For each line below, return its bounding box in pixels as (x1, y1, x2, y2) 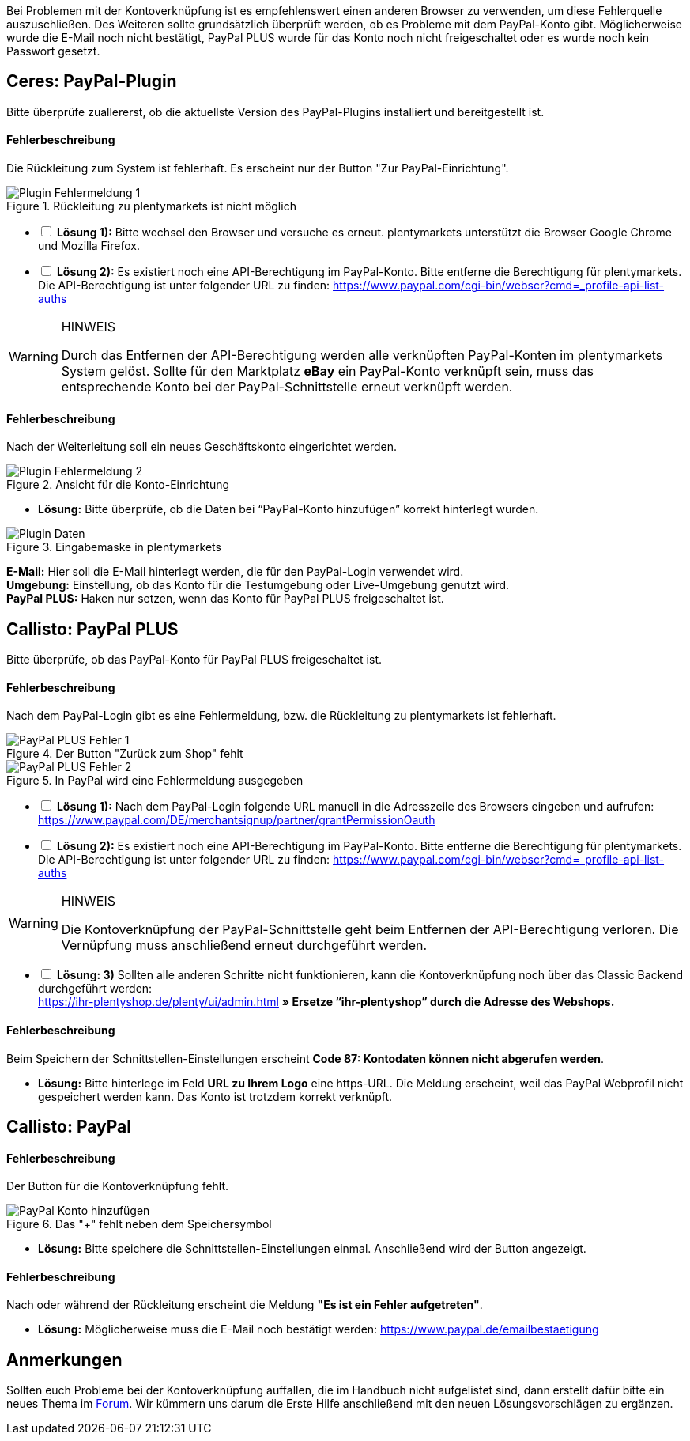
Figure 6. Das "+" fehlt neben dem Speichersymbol (6, 1217, 272, 1231)
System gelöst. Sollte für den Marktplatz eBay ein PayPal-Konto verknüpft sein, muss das (61, 363, 594, 380)
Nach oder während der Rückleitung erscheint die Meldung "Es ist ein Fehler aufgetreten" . (6, 1298, 483, 1312)
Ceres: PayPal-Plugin (6, 71, 177, 92)
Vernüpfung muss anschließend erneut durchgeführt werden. (61, 937, 428, 954)
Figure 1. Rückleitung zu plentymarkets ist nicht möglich (6, 199, 296, 214)
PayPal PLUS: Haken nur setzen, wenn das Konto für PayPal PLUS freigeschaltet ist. (6, 592, 444, 606)
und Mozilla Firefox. (38, 239, 140, 253)
